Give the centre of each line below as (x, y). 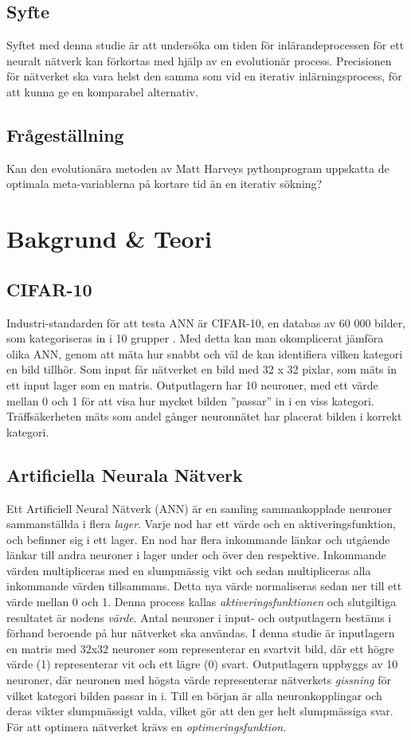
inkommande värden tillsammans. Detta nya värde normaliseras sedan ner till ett (204, 586)
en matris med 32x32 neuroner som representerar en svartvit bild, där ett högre (200, 648)
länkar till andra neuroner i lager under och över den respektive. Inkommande (196, 555)
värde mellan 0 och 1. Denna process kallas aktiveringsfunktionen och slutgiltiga (202, 602)
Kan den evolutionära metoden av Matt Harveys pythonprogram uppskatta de (198, 168)
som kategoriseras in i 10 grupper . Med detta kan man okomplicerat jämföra (195, 338)
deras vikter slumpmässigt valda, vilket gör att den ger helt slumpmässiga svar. (200, 711)
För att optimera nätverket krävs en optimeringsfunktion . (147, 726)
